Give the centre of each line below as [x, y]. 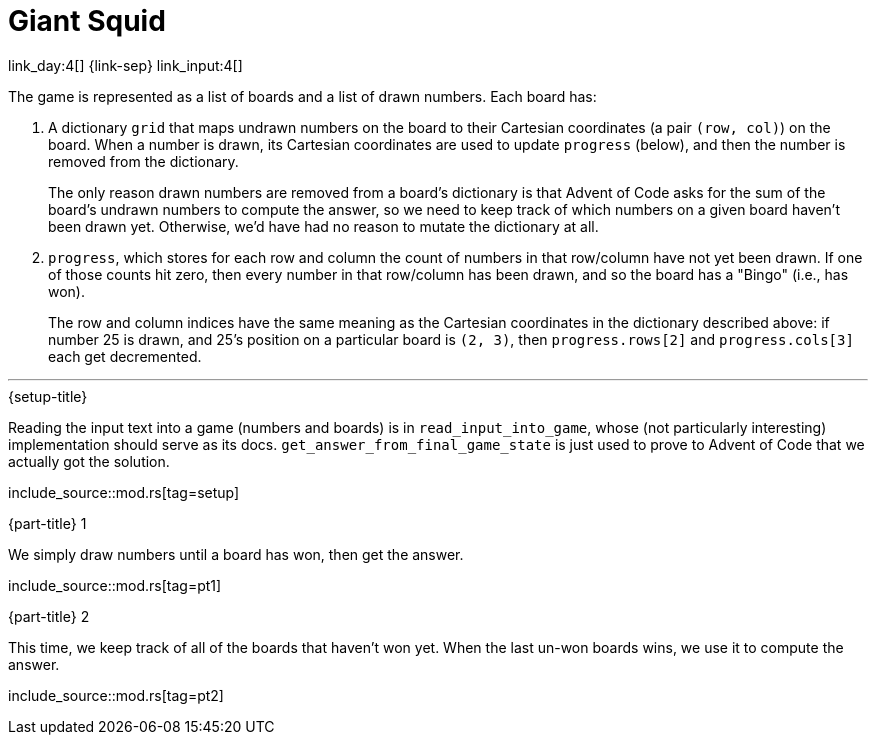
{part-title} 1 [47, 523]
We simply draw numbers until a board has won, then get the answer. [236, 554]
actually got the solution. [89, 461]
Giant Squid [87, 21]
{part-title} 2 [49, 616]
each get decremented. [125, 356]
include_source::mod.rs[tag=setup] [124, 492]
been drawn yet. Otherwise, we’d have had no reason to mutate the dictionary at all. [323, 226]
